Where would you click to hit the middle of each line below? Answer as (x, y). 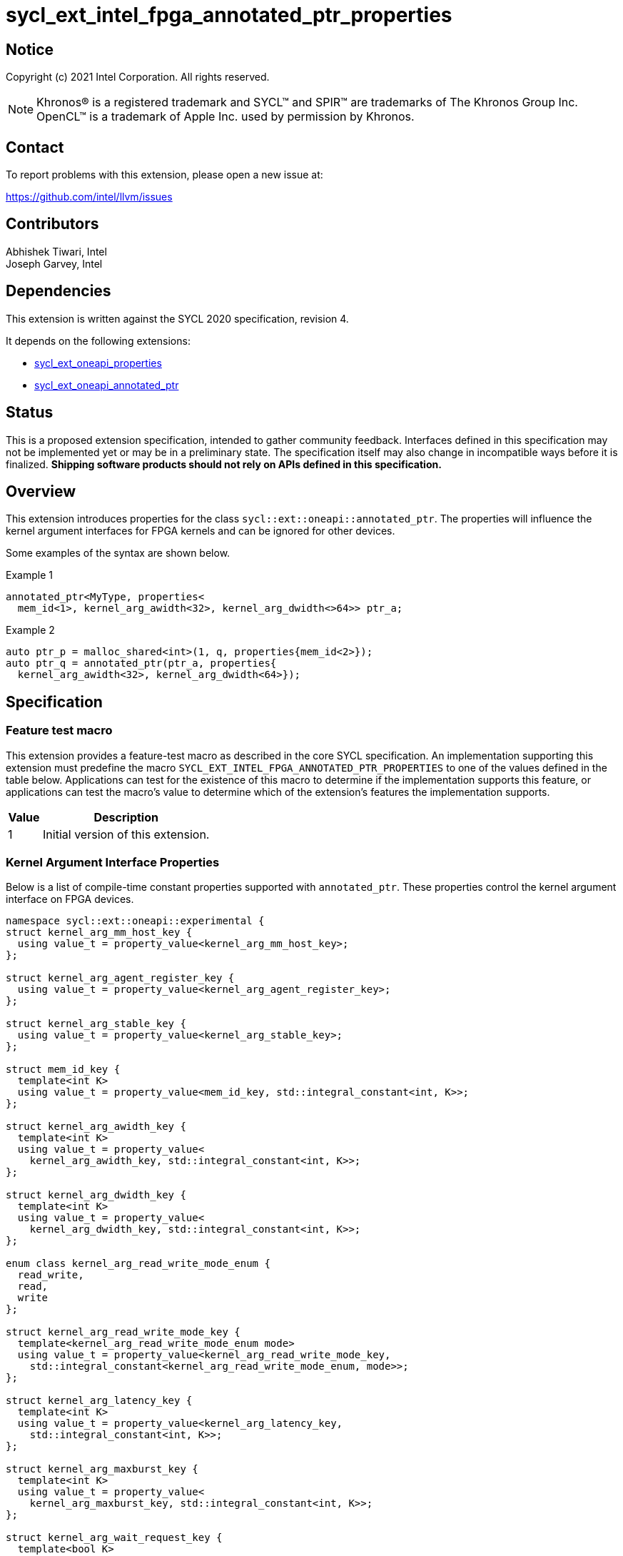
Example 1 (29, 575)
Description (126, 817)
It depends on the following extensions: (98, 340)
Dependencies (59, 291)
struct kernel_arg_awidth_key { (96, 1127)
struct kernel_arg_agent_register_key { (120, 978)
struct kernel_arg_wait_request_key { (114, 1538)
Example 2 (30, 630)
